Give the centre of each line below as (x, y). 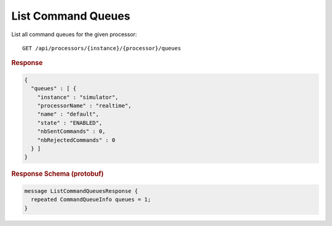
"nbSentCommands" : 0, (71, 131)
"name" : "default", (68, 114)
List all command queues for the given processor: (74, 34)
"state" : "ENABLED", (70, 123)
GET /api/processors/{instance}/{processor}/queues (102, 48)
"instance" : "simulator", (78, 97)
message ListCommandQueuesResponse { (81, 191)
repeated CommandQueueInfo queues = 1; (91, 200)
